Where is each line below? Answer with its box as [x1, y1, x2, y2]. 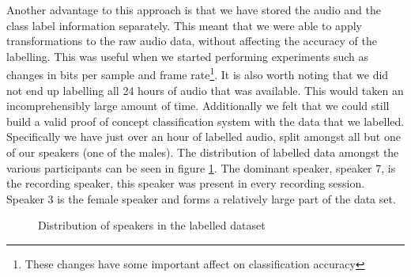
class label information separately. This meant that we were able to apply [6, 17, 362, 33]
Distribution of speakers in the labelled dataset [38, 217, 266, 233]
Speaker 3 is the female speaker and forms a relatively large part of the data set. [6, 190, 396, 207]
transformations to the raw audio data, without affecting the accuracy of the [6, 32, 377, 49]
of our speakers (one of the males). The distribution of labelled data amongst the [6, 144, 399, 160]
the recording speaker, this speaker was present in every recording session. [6, 175, 365, 192]
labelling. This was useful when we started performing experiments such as [6, 47, 369, 64]
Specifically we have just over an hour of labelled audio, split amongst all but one [6, 128, 401, 145]
